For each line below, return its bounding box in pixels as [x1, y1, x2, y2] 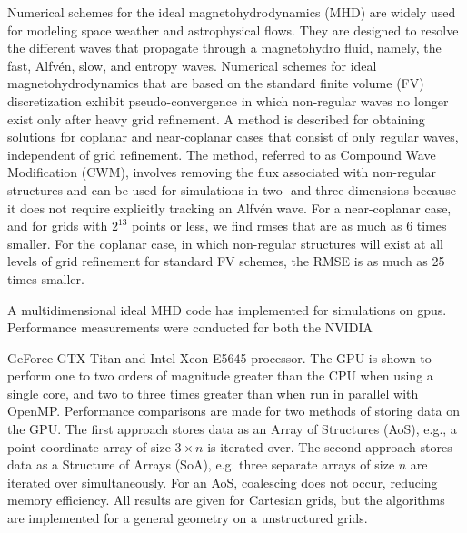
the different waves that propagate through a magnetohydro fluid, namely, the [7, 38, 442, 57]
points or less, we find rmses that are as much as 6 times [132, 216, 447, 235]
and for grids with [7, 216, 108, 235]
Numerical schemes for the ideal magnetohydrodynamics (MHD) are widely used [7, 3, 456, 21]
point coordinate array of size [7, 437, 171, 456]
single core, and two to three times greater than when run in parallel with [7, 383, 419, 402]
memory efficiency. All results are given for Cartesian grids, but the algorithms [7, 490, 445, 509]
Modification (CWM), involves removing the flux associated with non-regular [7, 163, 437, 182]
